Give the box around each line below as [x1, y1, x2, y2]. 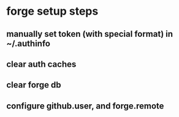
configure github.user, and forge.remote [6, 100, 164, 111]
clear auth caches [6, 59, 77, 69]
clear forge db [6, 80, 61, 90]
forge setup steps [6, 4, 99, 18]
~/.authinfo [6, 38, 51, 48]
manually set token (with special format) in [6, 29, 173, 39]
